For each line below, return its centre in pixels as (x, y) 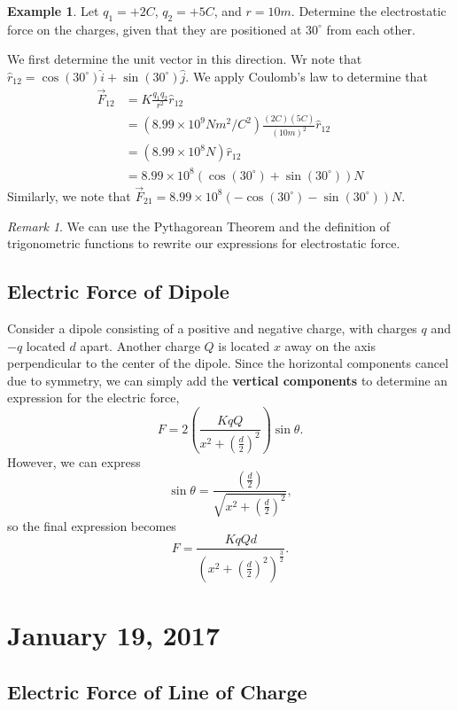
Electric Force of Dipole (118, 291)
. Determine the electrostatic (369, 11)
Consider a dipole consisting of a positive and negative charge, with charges (212, 328)
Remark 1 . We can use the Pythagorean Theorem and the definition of (198, 226)
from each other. (371, 29)
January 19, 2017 (114, 634)
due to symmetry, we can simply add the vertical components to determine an (228, 380)
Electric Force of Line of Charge (157, 691)
